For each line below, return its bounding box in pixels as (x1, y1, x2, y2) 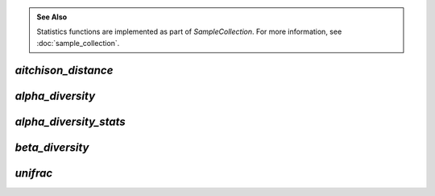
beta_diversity (14, 140, 89, 154)
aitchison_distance (14, 63, 114, 77)
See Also (36, 12, 68, 22)
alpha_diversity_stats (14, 115, 126, 128)
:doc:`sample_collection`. (36, 38, 120, 48)
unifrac (14, 166, 53, 180)
